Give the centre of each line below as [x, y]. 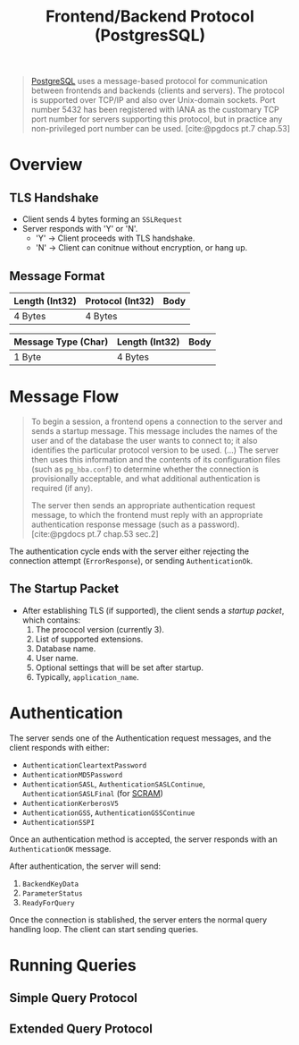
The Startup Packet [64, 589]
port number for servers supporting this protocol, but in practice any [157, 119]
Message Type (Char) [61, 342]
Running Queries [73, 965]
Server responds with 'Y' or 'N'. [80, 229]
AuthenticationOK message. [60, 848]
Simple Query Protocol [74, 998]
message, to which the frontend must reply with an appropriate [147, 514]
